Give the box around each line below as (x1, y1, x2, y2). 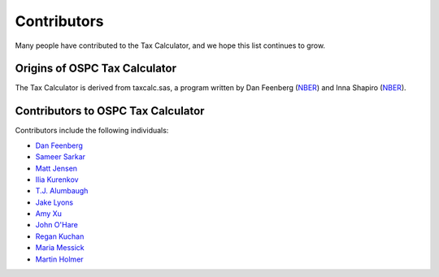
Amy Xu (35, 209, 63, 219)
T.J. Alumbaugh (35, 186, 89, 196)
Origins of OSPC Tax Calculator (15, 62, 177, 76)
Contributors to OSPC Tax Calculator (15, 104, 205, 118)
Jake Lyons (35, 197, 73, 207)
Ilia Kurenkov (35, 175, 79, 184)
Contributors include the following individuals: (15, 126, 169, 136)
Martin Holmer (35, 254, 85, 264)
